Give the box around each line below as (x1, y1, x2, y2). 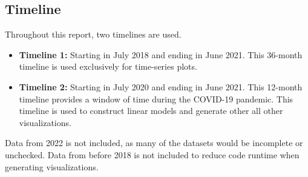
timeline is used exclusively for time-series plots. (19, 60, 197, 73)
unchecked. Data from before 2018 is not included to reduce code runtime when (5, 148, 300, 161)
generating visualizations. (5, 160, 99, 173)
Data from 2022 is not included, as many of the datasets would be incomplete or (5, 136, 303, 149)
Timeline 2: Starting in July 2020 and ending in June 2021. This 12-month (19, 80, 303, 93)
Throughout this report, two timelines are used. (5, 28, 182, 41)
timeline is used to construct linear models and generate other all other (19, 104, 283, 117)
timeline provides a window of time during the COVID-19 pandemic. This (19, 92, 293, 105)
